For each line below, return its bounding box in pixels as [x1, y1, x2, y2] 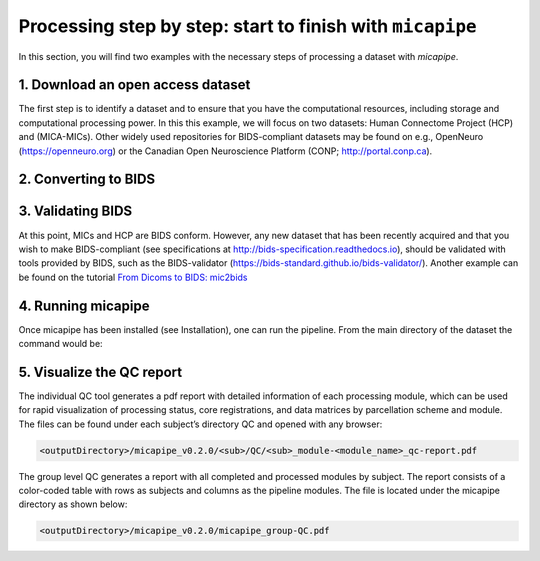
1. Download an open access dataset [18, 76, 251, 94]
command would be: [18, 338, 104, 350]
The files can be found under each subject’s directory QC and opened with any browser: [18, 418, 383, 430]
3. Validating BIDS [18, 203, 133, 220]
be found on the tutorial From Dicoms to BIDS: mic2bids [18, 271, 248, 283]
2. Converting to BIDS [18, 171, 156, 188]
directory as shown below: [18, 498, 128, 510]
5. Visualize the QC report [18, 363, 183, 380]
